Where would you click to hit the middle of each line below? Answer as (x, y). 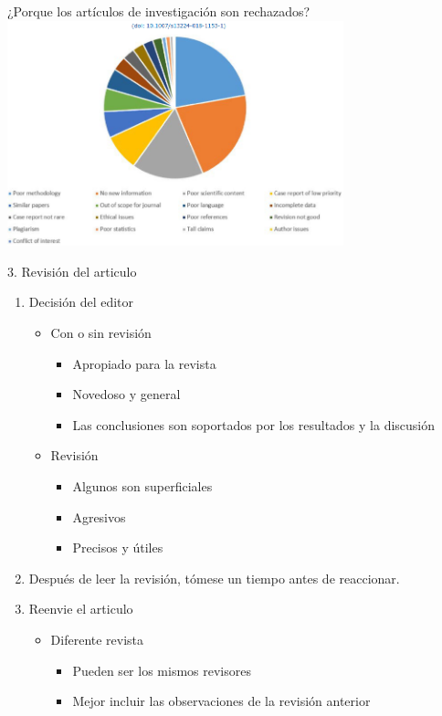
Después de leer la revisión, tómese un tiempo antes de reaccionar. (214, 578)
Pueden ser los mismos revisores (162, 670)
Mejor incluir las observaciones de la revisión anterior (221, 701)
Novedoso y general (126, 394)
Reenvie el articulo (81, 609)
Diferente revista (97, 640)
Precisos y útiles (118, 548)
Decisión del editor (81, 302)
